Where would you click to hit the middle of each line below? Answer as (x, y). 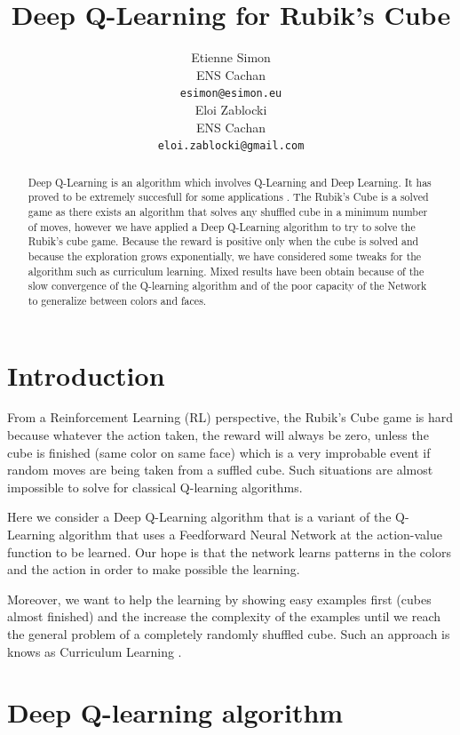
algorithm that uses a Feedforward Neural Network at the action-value (250, 535)
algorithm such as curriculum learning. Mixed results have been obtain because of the (226, 271)
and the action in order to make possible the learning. (154, 569)
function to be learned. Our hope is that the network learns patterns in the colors (229, 551)
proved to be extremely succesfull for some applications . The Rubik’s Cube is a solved (228, 197)
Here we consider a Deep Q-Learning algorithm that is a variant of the (199, 517)
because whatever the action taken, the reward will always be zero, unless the (218, 435)
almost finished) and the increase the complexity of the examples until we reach (224, 616)
